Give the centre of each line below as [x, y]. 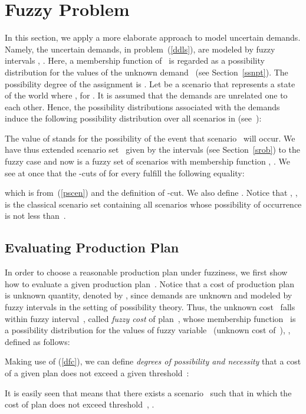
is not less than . [35, 216]
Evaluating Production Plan [92, 247]
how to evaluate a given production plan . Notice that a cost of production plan [149, 283]
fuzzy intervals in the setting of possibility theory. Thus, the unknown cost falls [150, 307]
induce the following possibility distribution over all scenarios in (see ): [133, 118]
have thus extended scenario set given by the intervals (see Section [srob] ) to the [153, 149]
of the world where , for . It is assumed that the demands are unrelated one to [146, 95]
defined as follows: [37, 341]
